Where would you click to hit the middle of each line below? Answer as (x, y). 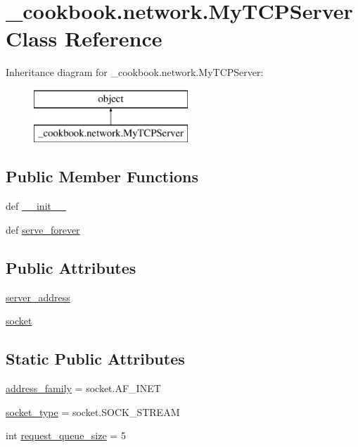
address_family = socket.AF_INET (83, 388)
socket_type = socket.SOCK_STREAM (93, 411)
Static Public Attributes (95, 359)
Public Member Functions (102, 176)
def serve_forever (43, 229)
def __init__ (36, 206)
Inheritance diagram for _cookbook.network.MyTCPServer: (135, 72)
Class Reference (84, 38)
